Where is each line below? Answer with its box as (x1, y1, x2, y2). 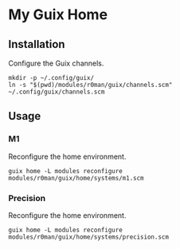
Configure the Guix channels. (8, 58, 104, 68)
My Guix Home (8, 6, 108, 24)
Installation (8, 38, 65, 51)
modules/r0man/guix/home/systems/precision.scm (8, 233, 170, 241)
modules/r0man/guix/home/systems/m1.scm (8, 174, 145, 182)
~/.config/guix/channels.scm (8, 88, 105, 96)
